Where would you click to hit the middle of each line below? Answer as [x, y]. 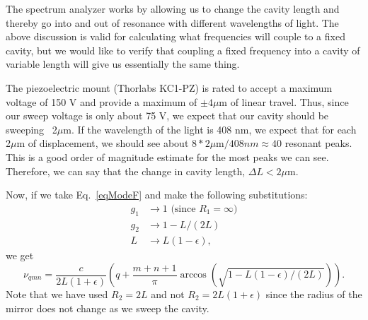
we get [20, 255]
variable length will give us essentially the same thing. [123, 64]
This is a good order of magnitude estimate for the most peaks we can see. [167, 156]
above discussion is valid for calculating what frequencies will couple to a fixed [176, 36]
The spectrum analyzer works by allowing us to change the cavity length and [173, 8]
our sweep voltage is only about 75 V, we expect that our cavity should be [167, 115]
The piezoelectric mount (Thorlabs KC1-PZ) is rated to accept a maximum [169, 87]
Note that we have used [57, 294]
